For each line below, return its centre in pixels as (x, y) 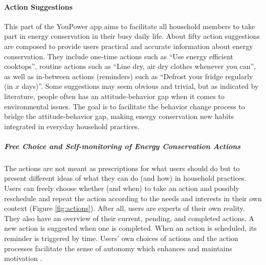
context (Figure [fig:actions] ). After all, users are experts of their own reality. (125, 208)
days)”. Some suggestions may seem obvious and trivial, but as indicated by (140, 86)
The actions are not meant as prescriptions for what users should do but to (122, 168)
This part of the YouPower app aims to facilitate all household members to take (130, 26)
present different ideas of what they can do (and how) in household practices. (125, 178)
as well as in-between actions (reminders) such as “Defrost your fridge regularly (129, 76)
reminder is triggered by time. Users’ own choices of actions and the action (121, 238)
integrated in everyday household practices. (72, 126)
